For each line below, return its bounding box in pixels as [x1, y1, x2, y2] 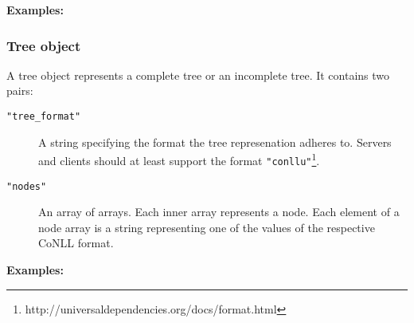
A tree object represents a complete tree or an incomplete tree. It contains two [6, 66, 390, 83]
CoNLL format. [38, 234, 114, 251]
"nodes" [6, 180, 47, 192]
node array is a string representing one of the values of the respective [38, 219, 375, 235]
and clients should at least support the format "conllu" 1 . [38, 150, 320, 168]
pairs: [6, 82, 33, 99]
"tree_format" [6, 111, 81, 122]
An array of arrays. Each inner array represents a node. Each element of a [38, 203, 400, 220]
